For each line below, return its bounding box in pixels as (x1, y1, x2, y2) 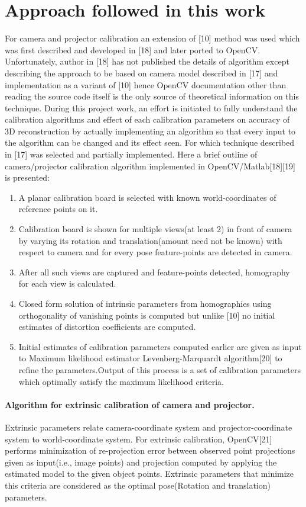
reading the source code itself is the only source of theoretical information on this (5, 90, 299, 102)
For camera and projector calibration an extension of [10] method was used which (5, 32, 300, 44)
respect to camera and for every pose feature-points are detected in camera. (18, 246, 292, 258)
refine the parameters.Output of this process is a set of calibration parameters (18, 363, 301, 376)
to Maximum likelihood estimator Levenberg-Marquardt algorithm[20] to (18, 352, 282, 364)
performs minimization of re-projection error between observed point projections (5, 444, 295, 457)
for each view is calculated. (18, 277, 116, 290)
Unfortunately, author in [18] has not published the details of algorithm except (5, 55, 289, 68)
